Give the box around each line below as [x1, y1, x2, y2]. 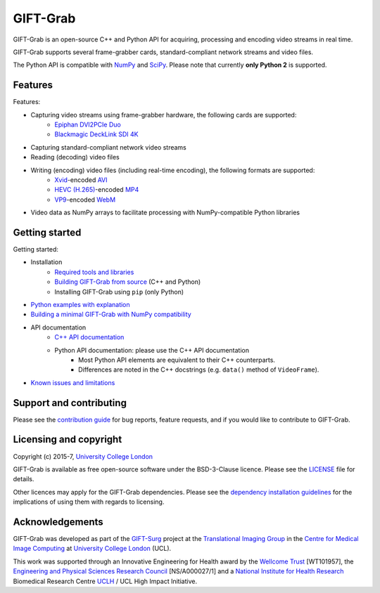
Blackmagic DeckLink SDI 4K [54, 130, 139, 138]
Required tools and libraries [54, 268, 134, 276]
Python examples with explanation [30, 301, 130, 308]
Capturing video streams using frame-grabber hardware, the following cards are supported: [30, 110, 297, 119]
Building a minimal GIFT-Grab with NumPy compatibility [30, 310, 191, 319]
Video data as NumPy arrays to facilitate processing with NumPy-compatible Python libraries [30, 208, 300, 217]
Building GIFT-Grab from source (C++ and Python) [54, 278, 201, 286]
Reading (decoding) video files [30, 153, 120, 162]
